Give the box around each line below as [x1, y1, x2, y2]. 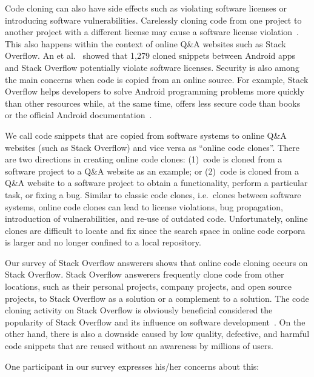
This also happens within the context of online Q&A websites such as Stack [5, 37, 286, 50]
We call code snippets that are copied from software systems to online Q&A [5, 128, 287, 141]
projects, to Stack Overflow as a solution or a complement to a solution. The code [5, 292, 309, 304]
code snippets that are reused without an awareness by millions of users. [5, 339, 273, 352]
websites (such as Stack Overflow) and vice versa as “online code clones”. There [5, 141, 299, 153]
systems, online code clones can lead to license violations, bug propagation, [5, 200, 283, 213]
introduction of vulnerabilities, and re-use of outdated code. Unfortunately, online [5, 212, 308, 225]
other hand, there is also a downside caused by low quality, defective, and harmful [5, 327, 310, 340]
